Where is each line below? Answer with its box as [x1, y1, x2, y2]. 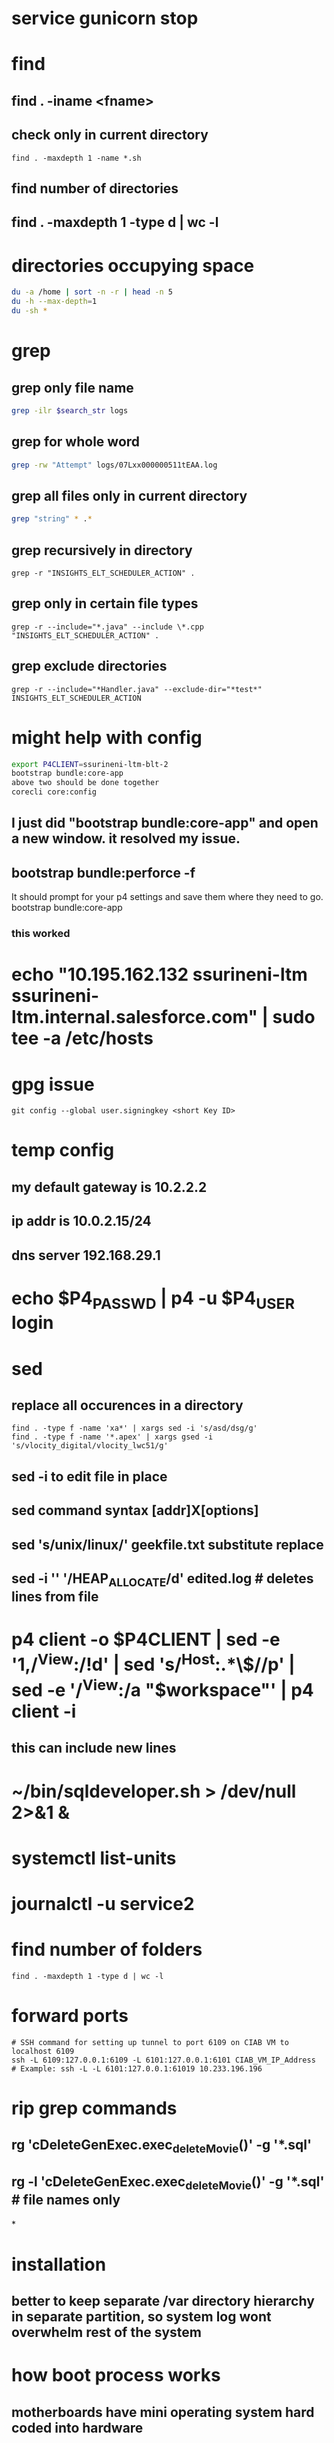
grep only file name [11, 379, 134, 396]
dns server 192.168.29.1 [11, 1247, 161, 1264]
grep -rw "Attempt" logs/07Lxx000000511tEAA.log [11, 460, 218, 470]
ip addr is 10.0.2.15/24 [11, 1213, 152, 1230]
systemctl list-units [11, 1847, 177, 1869]
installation [11, 2253, 107, 2276]
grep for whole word [11, 433, 141, 451]
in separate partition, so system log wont [11, 2308, 272, 2326]
